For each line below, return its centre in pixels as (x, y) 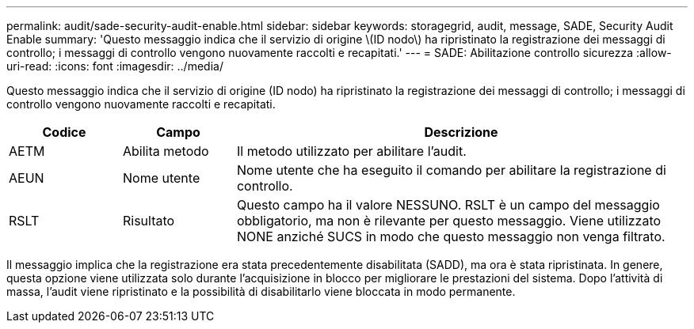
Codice (64, 132)
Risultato (149, 221)
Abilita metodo (166, 151)
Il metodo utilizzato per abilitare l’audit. (351, 151)
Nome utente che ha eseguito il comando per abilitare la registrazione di (451, 170)
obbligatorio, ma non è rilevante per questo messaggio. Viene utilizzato (449, 221)
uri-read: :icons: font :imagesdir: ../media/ (115, 66)
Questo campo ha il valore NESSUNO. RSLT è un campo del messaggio (448, 205)
